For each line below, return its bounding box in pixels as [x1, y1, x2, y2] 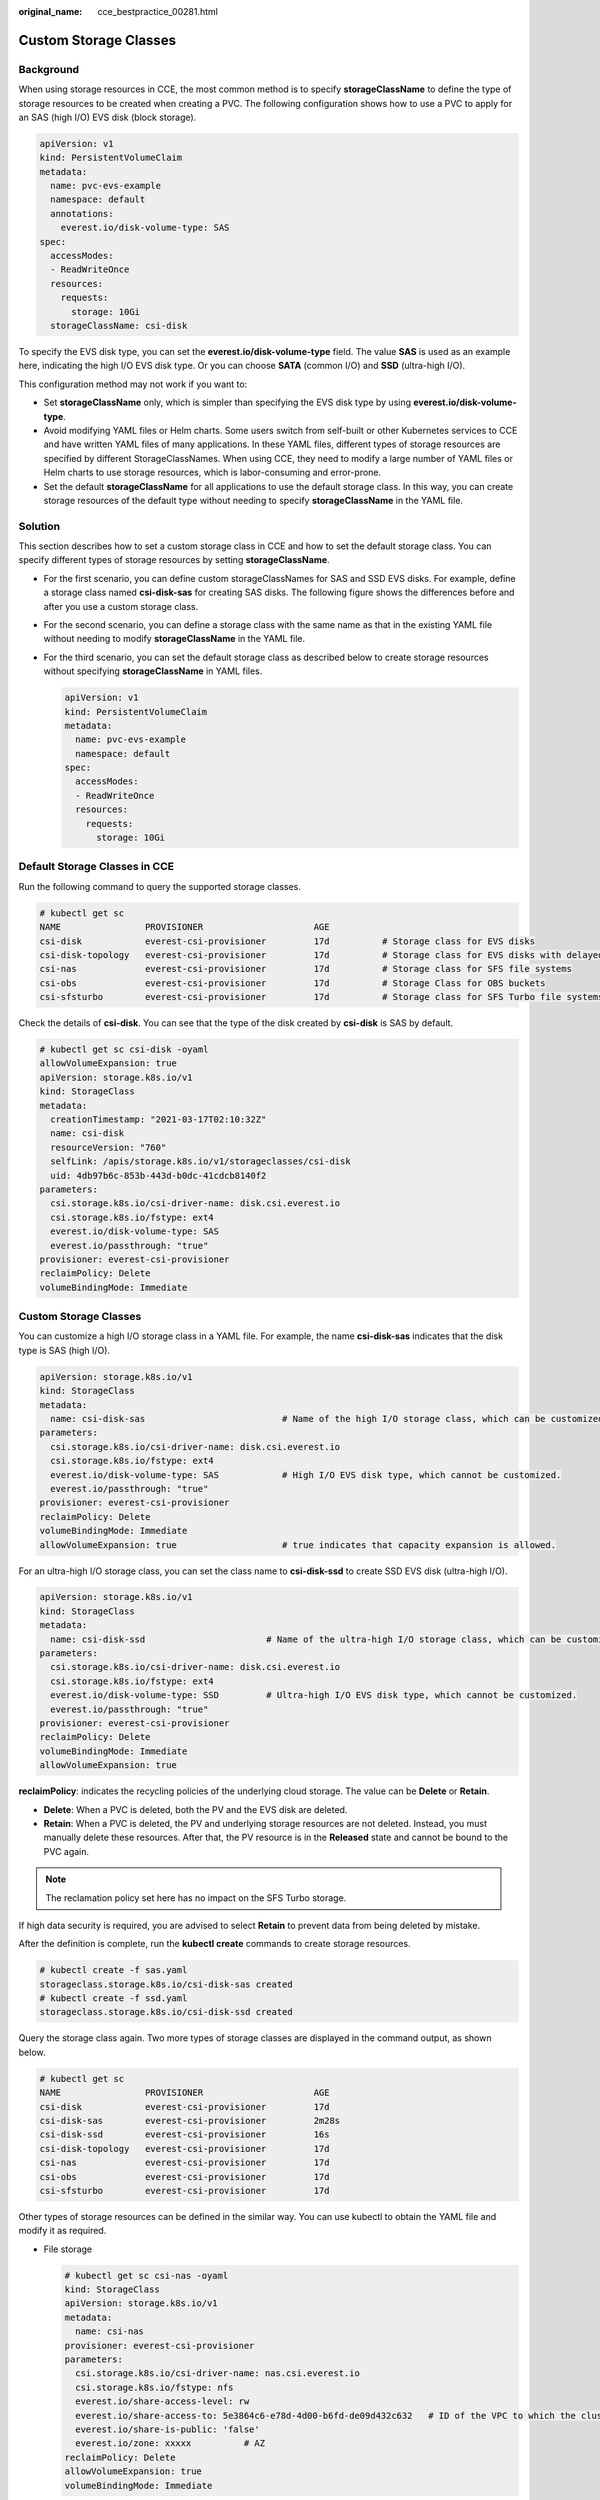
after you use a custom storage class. [43, 600, 199, 612]
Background [18, 62, 80, 76]
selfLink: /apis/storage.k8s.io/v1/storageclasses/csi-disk [50, 1156, 351, 1167]
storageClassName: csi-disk [50, 320, 188, 331]
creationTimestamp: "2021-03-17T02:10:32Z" [50, 1114, 267, 1125]
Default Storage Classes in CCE [18, 860, 175, 874]
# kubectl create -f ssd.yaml [39, 1993, 188, 2004]
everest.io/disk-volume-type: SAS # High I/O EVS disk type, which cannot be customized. [50, 1469, 562, 1480]
